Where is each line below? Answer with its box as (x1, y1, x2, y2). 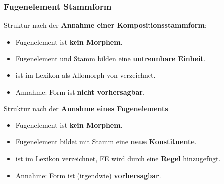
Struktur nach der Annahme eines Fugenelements (4, 103, 168, 114)
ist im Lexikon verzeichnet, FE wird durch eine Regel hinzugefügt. (15, 153, 221, 163)
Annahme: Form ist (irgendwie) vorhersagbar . (15, 170, 161, 180)
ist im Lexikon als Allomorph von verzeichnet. (15, 70, 156, 80)
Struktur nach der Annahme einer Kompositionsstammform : (4, 20, 207, 30)
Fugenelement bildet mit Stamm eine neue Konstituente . (15, 136, 197, 147)
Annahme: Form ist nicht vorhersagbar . (15, 86, 145, 97)
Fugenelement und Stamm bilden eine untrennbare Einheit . (15, 53, 206, 63)
